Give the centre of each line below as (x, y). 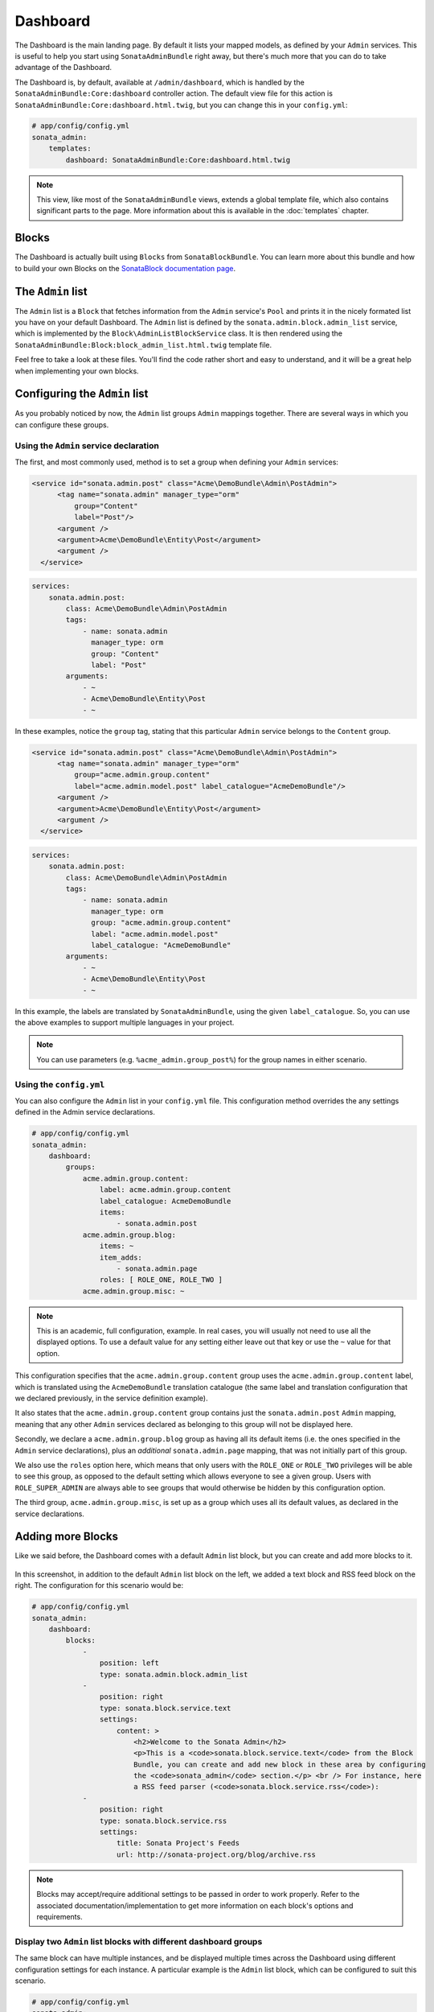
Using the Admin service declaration (87, 445)
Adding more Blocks (67, 1537)
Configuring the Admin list (82, 394)
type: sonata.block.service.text (165, 1708)
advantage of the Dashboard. (63, 68)
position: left (129, 1663)
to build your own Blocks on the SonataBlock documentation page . (125, 268)
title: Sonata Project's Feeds (178, 1843)
